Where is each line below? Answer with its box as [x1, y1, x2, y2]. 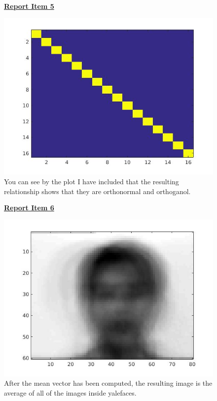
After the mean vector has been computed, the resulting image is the [4, 378, 213, 388]
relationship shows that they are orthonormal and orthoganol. [4, 186, 191, 196]
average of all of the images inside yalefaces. [4, 387, 137, 398]
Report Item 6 [4, 202, 54, 213]
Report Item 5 [4, 1, 54, 11]
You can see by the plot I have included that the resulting [4, 176, 179, 186]
